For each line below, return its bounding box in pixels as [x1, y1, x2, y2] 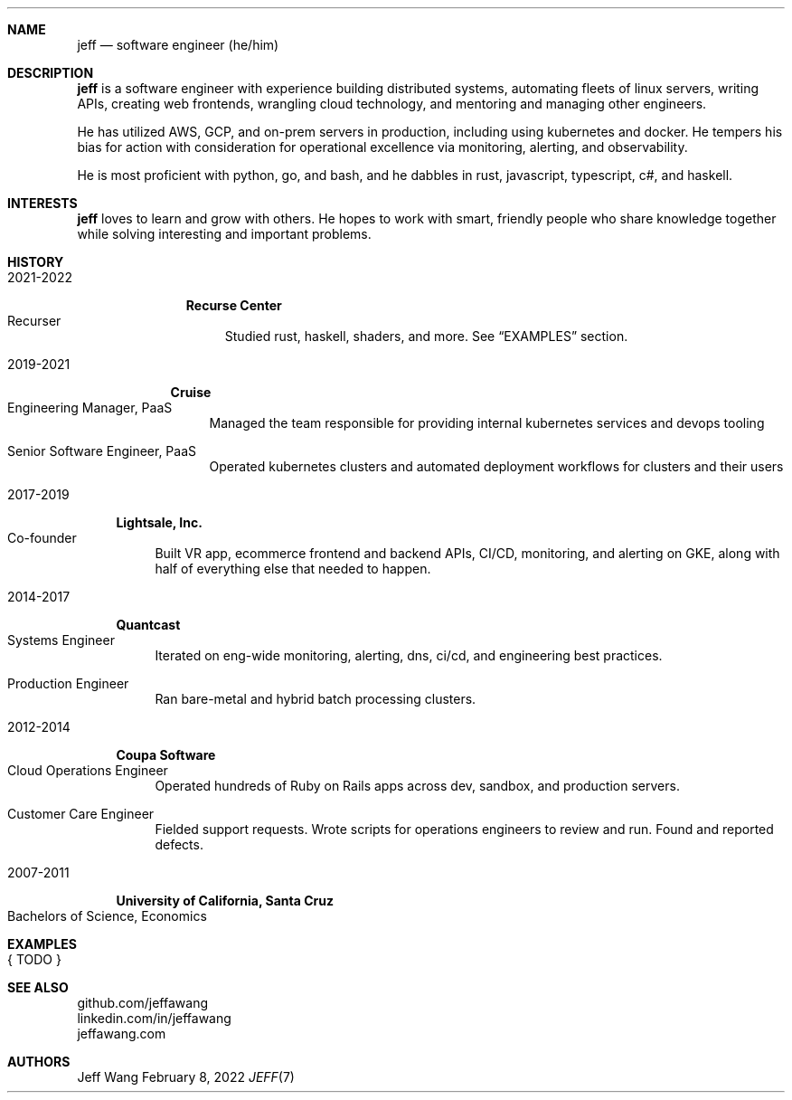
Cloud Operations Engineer [7, 763, 168, 778]
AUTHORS [7, 1054, 71, 1069]
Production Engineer [7, 676, 129, 691]
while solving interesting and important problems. [77, 226, 372, 242]
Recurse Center [185, 298, 282, 313]
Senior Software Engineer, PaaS [7, 443, 197, 459]
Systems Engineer [7, 632, 115, 648]
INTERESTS [7, 195, 78, 211]
